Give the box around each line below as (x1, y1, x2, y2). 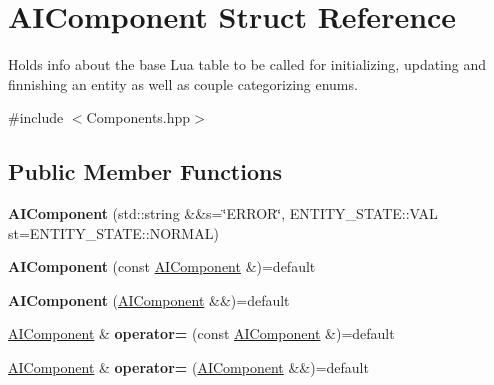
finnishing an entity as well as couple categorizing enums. (8, 73, 358, 94)
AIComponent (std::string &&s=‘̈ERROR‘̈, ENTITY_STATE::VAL (8, 203, 438, 224)
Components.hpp (86, 107, 191, 128)
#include (8, 107, 64, 128)
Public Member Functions (8, 156, 282, 187)
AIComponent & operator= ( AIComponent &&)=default (8, 357, 369, 378)
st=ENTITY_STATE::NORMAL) (8, 222, 219, 243)
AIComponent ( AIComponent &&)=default (8, 289, 290, 310)
